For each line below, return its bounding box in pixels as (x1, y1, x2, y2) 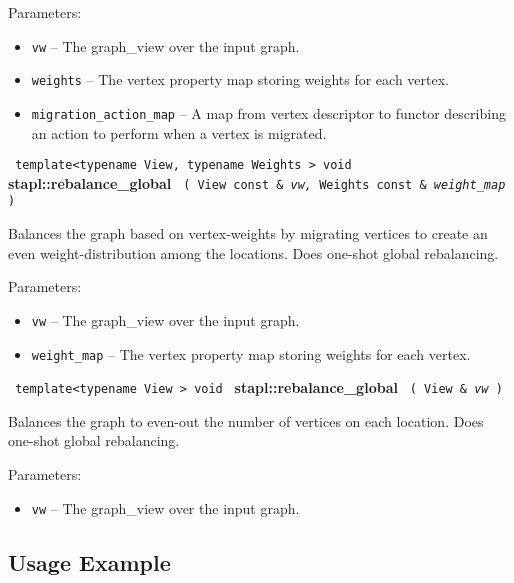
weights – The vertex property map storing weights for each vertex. (31, 69, 450, 90)
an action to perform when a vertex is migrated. (31, 122, 327, 143)
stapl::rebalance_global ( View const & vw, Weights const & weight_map (8, 172, 506, 193)
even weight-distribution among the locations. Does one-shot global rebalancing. (8, 242, 499, 263)
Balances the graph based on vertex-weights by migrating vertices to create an (8, 223, 488, 244)
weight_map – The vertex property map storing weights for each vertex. (31, 343, 471, 364)
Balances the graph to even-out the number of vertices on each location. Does (8, 410, 484, 431)
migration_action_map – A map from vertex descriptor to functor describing (31, 102, 506, 123)
